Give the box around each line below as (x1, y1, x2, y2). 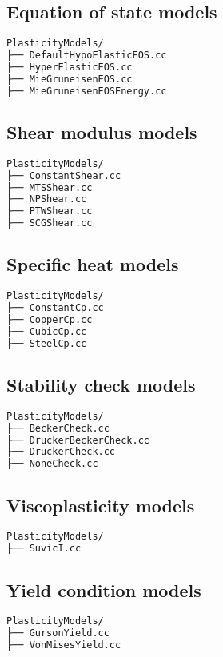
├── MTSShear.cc (6, 181, 93, 193)
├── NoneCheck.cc (6, 458, 98, 470)
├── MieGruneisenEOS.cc (6, 73, 133, 85)
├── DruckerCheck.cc (6, 446, 116, 458)
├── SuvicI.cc (6, 543, 82, 555)
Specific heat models (6, 252, 179, 277)
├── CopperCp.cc (6, 313, 93, 325)
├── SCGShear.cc (6, 217, 93, 229)
